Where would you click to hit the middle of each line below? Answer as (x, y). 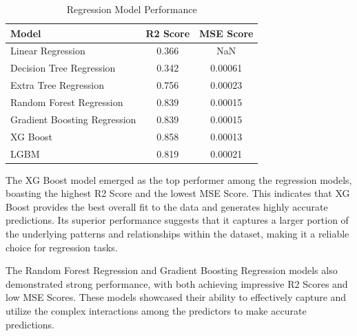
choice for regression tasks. (62, 247)
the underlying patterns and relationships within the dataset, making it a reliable (177, 233)
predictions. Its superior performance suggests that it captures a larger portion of (177, 220)
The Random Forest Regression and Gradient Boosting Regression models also (172, 270)
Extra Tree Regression (57, 85)
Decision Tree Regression (63, 68)
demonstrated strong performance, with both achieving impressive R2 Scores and (177, 283)
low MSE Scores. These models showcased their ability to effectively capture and (176, 297)
